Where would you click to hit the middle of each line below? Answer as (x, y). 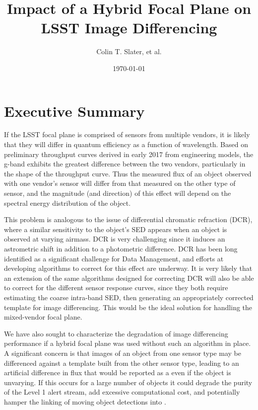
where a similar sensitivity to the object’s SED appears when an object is (116, 229)
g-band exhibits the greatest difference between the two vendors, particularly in (125, 164)
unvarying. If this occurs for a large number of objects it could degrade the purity (128, 382)
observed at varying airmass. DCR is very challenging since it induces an (115, 239)
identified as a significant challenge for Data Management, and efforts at (114, 258)
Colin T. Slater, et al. (129, 51)
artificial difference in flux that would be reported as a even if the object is (118, 372)
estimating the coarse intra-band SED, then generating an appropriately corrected (129, 297)
